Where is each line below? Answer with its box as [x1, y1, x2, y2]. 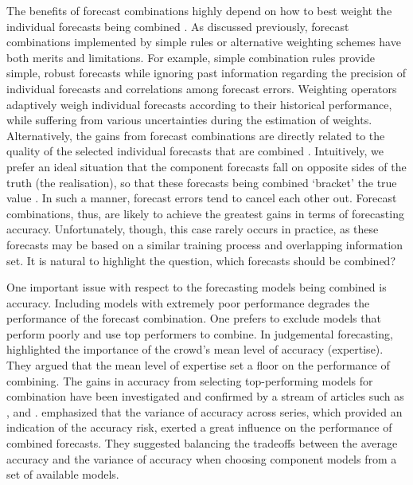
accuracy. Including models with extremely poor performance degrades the [6, 294, 370, 311]
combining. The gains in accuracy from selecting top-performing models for [6, 372, 373, 389]
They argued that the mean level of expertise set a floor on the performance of [6, 357, 390, 374]
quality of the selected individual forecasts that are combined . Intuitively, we [6, 143, 384, 159]
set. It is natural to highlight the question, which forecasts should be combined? [6, 252, 395, 268]
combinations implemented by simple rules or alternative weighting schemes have [6, 33, 401, 50]
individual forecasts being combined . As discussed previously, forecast [6, 18, 349, 34]
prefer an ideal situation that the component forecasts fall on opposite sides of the [6, 158, 407, 174]
